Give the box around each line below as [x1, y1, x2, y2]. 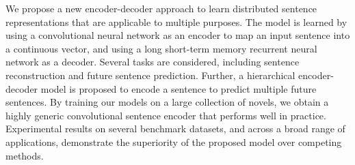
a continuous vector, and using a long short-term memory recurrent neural [5, 41, 317, 55]
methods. [5, 148, 44, 162]
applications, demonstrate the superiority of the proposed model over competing [5, 134, 342, 149]
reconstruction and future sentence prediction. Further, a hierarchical [5, 67, 295, 82]
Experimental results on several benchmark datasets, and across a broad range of [5, 121, 345, 136]
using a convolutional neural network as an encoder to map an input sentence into [5, 28, 350, 42]
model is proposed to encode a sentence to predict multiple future [40, 81, 317, 95]
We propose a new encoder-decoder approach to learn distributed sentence [5, 1, 317, 15]
